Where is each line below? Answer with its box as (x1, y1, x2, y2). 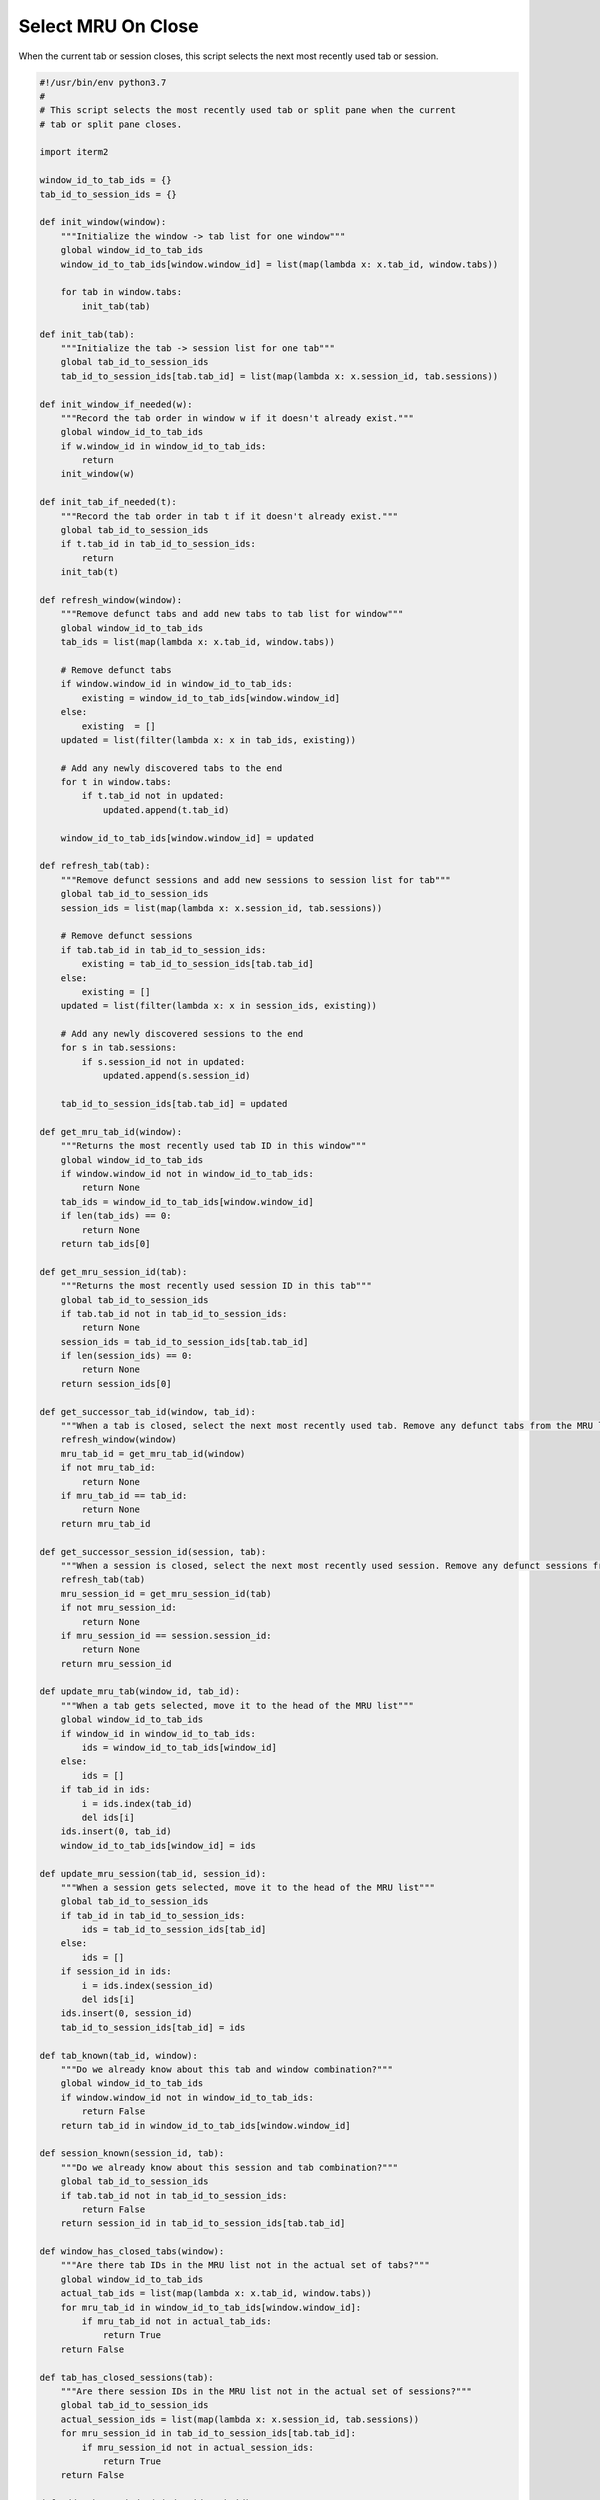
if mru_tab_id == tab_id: (60, 1490, 188, 1501)
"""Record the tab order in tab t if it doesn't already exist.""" (60, 510, 399, 522)
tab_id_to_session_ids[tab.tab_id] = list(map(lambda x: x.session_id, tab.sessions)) (60, 370, 499, 382)
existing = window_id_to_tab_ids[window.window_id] (81, 692, 341, 704)
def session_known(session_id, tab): (39, 2148, 225, 2159)
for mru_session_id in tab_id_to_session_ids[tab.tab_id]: (60, 2428, 357, 2439)
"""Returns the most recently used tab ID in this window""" (60, 1140, 367, 1152)
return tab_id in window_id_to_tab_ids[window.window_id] (60, 2120, 351, 2131)
